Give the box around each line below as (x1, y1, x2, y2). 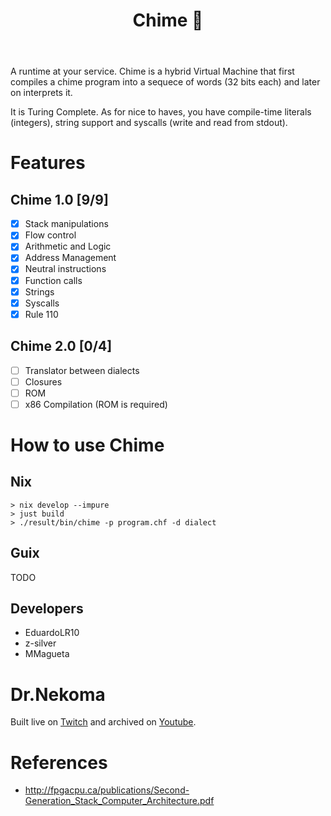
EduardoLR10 (24, 627, 80, 639)
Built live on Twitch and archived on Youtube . (10, 716, 197, 728)
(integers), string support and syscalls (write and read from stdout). (10, 117, 288, 129)
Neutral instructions (24, 263, 107, 275)
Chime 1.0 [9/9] (10, 191, 109, 208)
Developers (10, 600, 84, 618)
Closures (24, 375, 63, 388)
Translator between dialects (24, 364, 140, 376)
